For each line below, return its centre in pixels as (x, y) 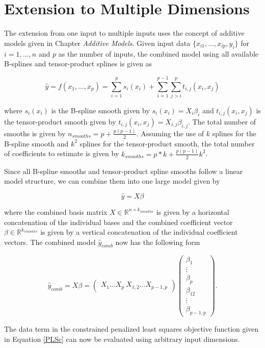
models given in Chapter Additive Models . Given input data (97, 43)
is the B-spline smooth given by (100, 110)
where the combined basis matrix (56, 212)
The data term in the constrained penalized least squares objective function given (131, 328)
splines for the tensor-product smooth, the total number (167, 143)
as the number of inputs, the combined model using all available (158, 53)
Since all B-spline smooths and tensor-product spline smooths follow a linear (124, 171)
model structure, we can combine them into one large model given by (112, 181)
